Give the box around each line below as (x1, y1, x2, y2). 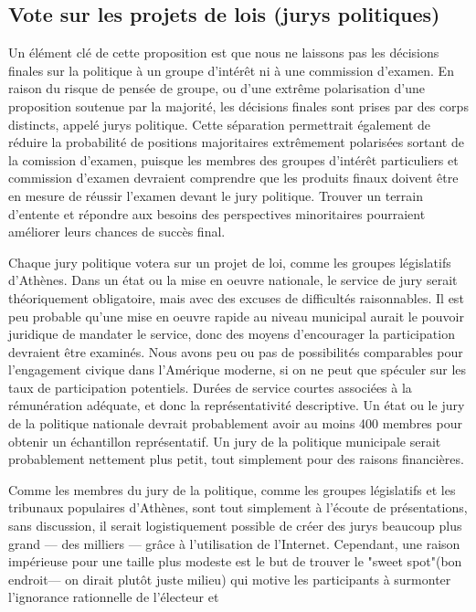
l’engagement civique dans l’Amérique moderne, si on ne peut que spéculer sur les (8, 360, 467, 379)
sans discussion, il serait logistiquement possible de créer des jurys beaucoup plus (8, 516, 462, 535)
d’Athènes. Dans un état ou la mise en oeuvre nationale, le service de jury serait (8, 270, 458, 290)
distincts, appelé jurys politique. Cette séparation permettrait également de (8, 114, 431, 133)
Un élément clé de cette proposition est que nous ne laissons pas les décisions (8, 43, 439, 62)
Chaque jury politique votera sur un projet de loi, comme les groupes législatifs (8, 252, 451, 271)
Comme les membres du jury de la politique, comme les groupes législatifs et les (8, 480, 456, 499)
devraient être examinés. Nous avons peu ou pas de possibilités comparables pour (8, 342, 463, 361)
